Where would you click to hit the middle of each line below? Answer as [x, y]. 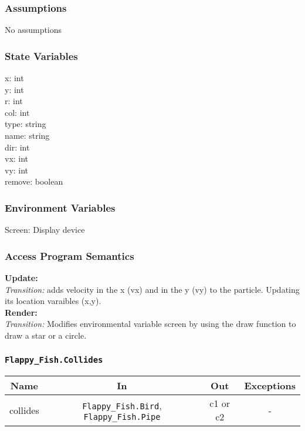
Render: [21, 312]
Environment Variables [60, 207]
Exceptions [270, 386]
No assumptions [33, 30]
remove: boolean [34, 181]
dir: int [17, 147]
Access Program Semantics [70, 255]
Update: [21, 278]
